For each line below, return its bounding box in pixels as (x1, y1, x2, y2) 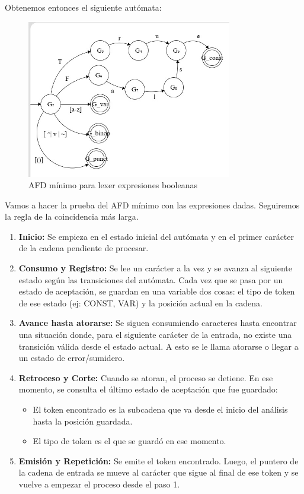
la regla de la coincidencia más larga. (5, 210, 139, 223)
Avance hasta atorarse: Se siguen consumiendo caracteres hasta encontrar (18, 316, 297, 329)
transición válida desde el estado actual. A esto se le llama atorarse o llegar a (18, 340, 299, 352)
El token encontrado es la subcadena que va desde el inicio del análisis (33, 403, 288, 415)
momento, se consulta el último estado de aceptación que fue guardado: (18, 383, 278, 395)
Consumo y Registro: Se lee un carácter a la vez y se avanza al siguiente (18, 262, 292, 274)
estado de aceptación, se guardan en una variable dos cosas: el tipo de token (18, 285, 295, 297)
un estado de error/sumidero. (18, 351, 125, 364)
